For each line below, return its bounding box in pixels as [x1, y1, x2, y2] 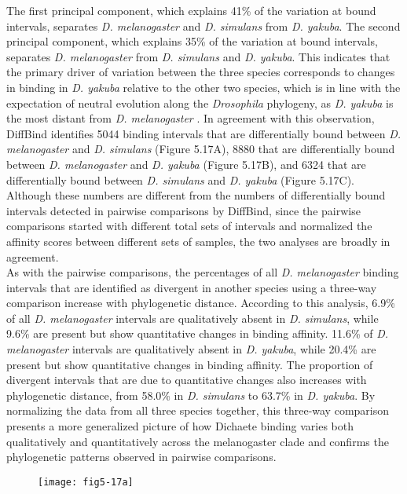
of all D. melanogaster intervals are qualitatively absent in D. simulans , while [6, 309, 379, 326]
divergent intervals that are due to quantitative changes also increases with [6, 371, 367, 388]
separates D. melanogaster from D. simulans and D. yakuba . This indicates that [6, 48, 390, 64]
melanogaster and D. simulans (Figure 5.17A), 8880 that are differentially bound [6, 141, 395, 157]
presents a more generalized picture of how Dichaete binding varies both [6, 418, 354, 434]
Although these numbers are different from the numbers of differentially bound [6, 187, 386, 203]
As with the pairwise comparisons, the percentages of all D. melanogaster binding [6, 264, 399, 280]
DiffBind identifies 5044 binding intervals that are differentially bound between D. [6, 125, 401, 141]
